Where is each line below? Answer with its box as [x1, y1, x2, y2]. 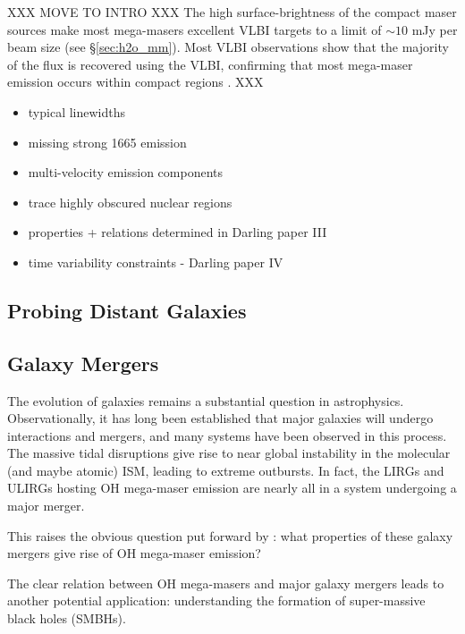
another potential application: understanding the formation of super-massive [7, 591, 426, 610]
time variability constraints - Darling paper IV [28, 252, 283, 271]
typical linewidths [28, 102, 126, 121]
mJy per [411, 20, 458, 38]
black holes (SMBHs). [7, 609, 126, 628]
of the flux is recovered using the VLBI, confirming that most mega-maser [7, 55, 413, 73]
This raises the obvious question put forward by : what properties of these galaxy [7, 526, 453, 545]
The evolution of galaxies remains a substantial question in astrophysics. [7, 391, 404, 410]
